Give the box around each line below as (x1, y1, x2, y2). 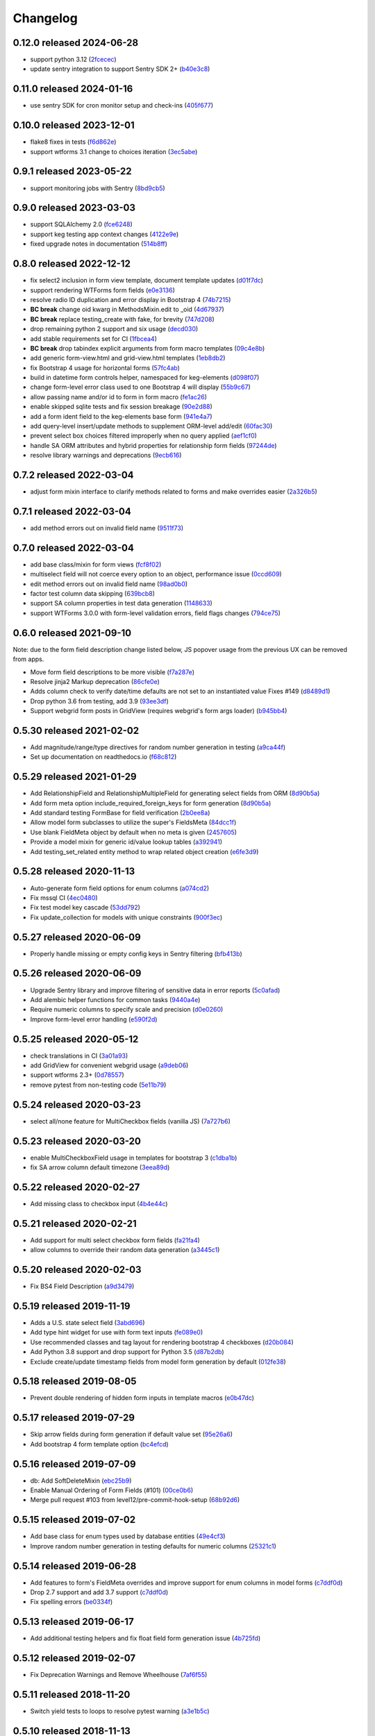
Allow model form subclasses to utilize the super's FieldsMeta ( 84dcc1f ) (30, 818, 237, 826)
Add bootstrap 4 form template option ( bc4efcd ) (30, 1439, 169, 1448)
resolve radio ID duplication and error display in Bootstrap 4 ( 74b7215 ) (30, 295, 231, 303)
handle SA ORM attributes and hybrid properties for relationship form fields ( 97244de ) (30, 441, 277, 449)
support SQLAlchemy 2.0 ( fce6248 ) (30, 220, 133, 228)
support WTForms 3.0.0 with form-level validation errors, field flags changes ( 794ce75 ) (30, 608, 281, 617)
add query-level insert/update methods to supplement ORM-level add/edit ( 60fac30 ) (30, 422, 273, 431)
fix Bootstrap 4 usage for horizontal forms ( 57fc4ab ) (30, 363, 181, 372)
